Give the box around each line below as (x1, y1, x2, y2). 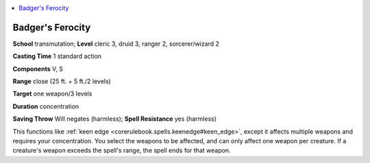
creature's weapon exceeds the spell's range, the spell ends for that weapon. (12, 147, 231, 155)
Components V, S (12, 65, 63, 73)
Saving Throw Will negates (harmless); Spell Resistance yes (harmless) (12, 115, 217, 123)
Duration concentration (12, 102, 79, 110)
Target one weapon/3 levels (12, 89, 92, 98)
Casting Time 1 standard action (12, 52, 102, 61)
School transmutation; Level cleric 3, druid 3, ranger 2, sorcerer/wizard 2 (12, 40, 219, 48)
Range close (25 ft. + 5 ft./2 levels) (12, 77, 111, 85)
